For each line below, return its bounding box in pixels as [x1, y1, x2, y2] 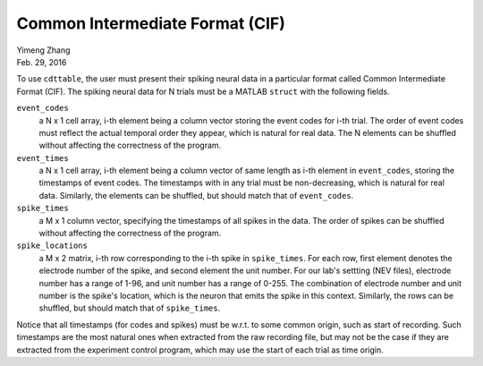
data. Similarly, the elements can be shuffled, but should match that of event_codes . [38, 190, 354, 200]
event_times [16, 153, 69, 163]
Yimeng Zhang [16, 45, 71, 55]
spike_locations [16, 241, 89, 251]
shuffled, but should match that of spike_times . [38, 302, 221, 313]
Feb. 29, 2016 [16, 56, 67, 67]
